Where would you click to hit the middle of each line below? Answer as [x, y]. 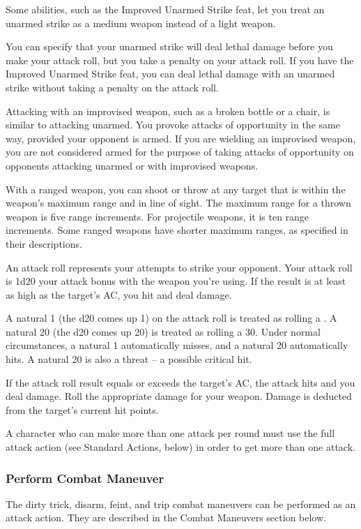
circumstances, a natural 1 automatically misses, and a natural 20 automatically [177, 345]
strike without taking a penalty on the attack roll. [112, 87]
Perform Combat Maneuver [85, 478]
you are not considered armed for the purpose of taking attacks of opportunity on [180, 152]
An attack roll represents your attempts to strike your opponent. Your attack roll [179, 267]
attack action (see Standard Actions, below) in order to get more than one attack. [180, 447]
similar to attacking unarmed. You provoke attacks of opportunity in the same [173, 125]
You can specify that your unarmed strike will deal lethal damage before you [169, 46]
